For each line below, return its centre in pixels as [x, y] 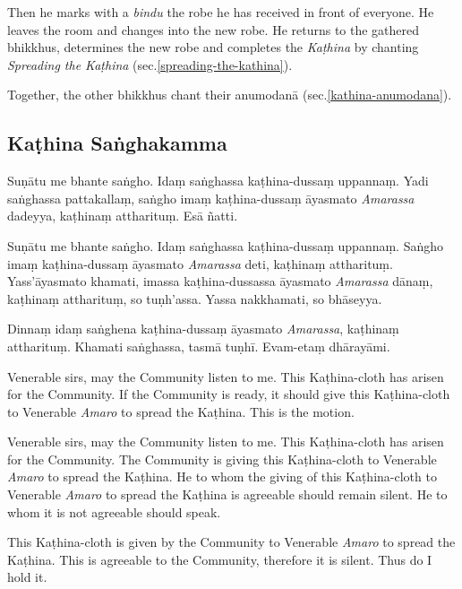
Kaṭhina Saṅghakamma [117, 143]
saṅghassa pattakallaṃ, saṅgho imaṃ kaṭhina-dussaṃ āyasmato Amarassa [211, 198]
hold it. [27, 577]
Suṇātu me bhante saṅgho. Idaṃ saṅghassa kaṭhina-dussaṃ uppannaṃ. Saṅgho [226, 245]
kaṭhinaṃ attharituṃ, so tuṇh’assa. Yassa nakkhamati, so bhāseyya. [195, 298]
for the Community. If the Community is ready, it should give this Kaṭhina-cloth [229, 394]
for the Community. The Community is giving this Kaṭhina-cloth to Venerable [222, 459]
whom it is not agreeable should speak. [114, 511]
